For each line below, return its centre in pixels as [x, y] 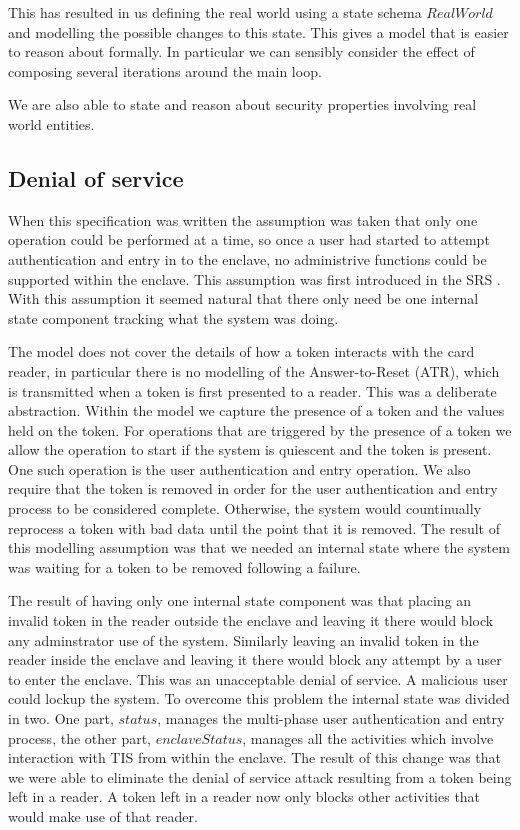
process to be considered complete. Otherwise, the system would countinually [245, 508]
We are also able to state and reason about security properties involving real [242, 104]
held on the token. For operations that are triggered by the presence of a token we [260, 429]
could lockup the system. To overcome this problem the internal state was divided [259, 698]
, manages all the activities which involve [368, 737]
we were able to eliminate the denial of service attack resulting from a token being [260, 776]
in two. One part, [61, 718]
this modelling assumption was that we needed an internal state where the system [259, 547]
